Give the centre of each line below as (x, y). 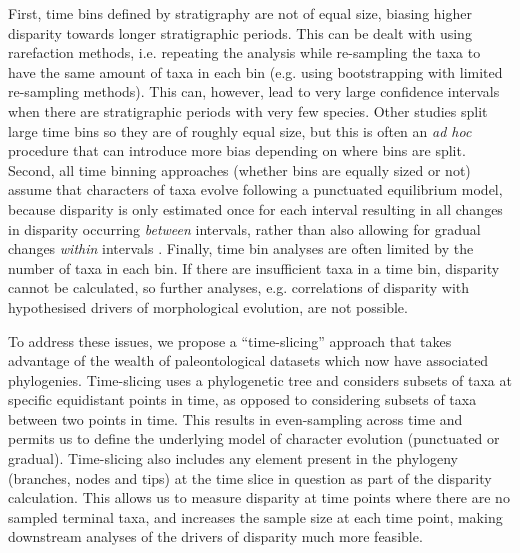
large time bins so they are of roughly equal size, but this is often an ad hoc (240, 130)
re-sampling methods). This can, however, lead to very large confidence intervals (254, 91)
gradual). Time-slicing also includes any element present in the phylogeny (233, 458)
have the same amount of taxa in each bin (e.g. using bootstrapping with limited (255, 71)
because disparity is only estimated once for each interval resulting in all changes (255, 208)
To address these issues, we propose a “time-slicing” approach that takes (230, 340)
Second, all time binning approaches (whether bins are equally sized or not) (239, 169)
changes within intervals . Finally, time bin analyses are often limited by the (241, 248)
